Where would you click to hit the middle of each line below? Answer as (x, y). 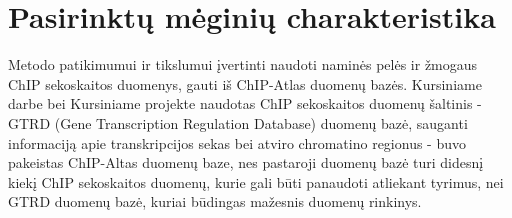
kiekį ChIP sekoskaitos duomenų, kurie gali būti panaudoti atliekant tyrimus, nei (256, 181)
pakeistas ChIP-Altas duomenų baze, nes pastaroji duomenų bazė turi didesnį (246, 162)
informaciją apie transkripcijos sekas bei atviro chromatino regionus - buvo (237, 142)
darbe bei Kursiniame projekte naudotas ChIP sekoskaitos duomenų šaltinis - (245, 103)
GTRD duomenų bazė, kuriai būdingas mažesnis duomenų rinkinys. (215, 201)
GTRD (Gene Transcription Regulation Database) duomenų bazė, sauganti (238, 122)
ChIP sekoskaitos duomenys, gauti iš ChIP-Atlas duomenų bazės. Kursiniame (245, 83)
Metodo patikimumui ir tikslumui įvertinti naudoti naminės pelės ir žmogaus (243, 64)
